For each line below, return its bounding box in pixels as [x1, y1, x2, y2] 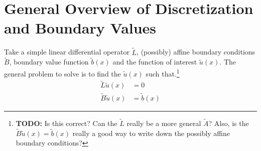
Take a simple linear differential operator [4, 46, 129, 57]
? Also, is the [208, 117, 249, 128]
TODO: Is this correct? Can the [16, 117, 117, 128]
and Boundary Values [4, 17, 157, 38]
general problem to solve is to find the [4, 68, 121, 78]
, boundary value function [9, 56, 89, 67]
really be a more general [126, 117, 201, 128]
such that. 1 [146, 66, 180, 78]
